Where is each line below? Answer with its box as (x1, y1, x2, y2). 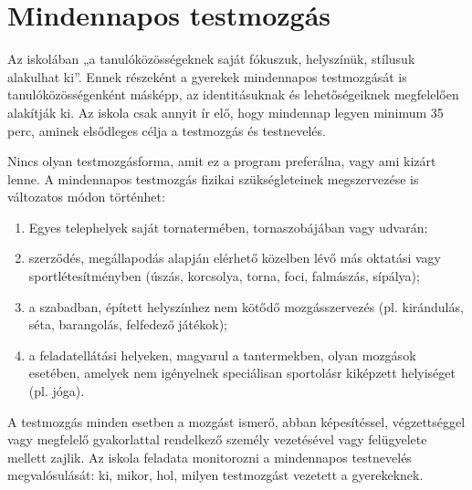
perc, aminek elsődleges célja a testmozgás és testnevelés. (7, 120, 326, 140)
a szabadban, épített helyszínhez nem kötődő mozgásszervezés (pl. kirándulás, (28, 297, 464, 316)
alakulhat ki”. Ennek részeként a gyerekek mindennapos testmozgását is (7, 67, 407, 86)
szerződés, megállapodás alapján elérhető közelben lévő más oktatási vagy (28, 248, 441, 267)
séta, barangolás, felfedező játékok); (28, 315, 227, 334)
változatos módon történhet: (7, 187, 165, 206)
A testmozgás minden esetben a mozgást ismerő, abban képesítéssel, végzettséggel (7, 412, 466, 431)
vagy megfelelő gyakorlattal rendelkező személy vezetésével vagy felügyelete (7, 430, 427, 449)
